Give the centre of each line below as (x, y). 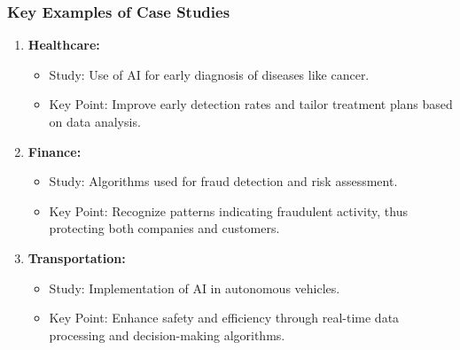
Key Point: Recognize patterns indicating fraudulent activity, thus (228, 210)
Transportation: (77, 257)
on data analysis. (95, 121)
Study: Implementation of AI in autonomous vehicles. (195, 288)
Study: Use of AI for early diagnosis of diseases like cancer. (209, 74)
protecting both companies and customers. (164, 228)
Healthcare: (64, 45)
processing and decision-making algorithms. (167, 334)
